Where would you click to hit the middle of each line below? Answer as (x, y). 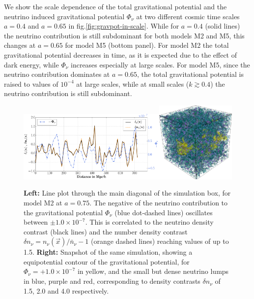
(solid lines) (223, 26)
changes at (20, 45)
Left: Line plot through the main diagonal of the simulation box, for (127, 193)
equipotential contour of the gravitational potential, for (107, 261)
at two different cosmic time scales (188, 16)
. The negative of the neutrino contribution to (159, 202)
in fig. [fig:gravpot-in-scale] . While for (124, 26)
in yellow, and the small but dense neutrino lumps (153, 271)
